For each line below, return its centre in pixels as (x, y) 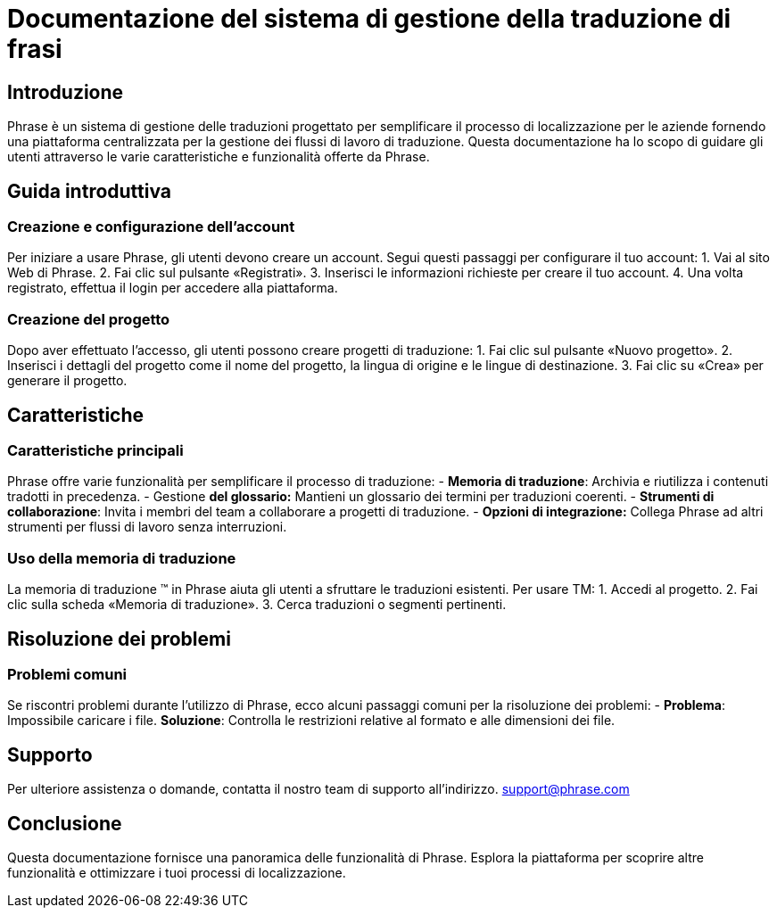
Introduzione (66, 92)
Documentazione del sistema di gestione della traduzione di (369, 19)
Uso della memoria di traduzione (122, 558)
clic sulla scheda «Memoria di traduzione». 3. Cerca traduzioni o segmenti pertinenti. (257, 605)
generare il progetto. (67, 381)
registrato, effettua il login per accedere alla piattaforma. (173, 288)
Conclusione (65, 823)
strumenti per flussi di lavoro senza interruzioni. (147, 527)
